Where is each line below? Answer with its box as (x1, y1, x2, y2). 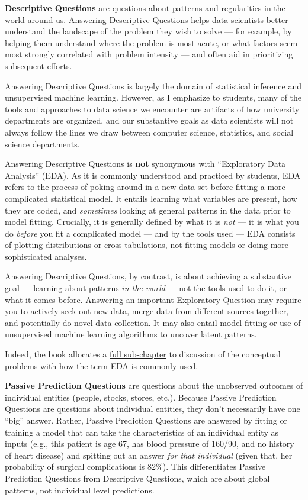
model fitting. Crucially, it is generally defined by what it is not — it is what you (5, 215, 299, 228)
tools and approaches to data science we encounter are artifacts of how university (5, 102, 300, 115)
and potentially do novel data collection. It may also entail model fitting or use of (5, 316, 301, 328)
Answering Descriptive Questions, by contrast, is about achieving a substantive (5, 270, 291, 282)
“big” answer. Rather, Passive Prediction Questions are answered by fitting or (5, 414, 287, 426)
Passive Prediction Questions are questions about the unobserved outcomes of (5, 379, 303, 392)
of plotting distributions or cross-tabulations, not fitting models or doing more (5, 238, 289, 251)
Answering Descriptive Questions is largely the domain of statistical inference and (5, 79, 301, 92)
